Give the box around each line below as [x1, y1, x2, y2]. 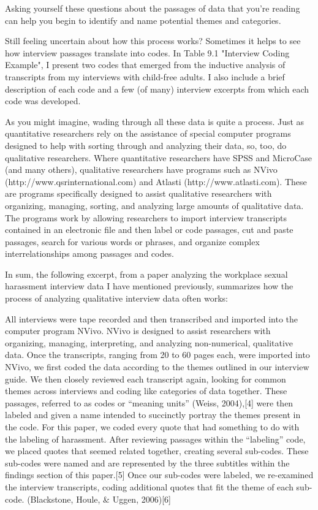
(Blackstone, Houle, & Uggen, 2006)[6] [27, 492, 171, 505]
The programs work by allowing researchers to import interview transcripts [5, 211, 287, 224]
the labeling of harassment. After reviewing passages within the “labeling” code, [5, 432, 306, 445]
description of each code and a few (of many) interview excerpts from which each [5, 82, 309, 95]
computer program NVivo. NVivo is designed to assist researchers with [5, 324, 271, 337]
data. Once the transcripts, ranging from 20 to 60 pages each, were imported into [5, 348, 310, 361]
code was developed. [5, 94, 81, 107]
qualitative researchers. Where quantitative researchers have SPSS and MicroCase [5, 151, 312, 164]
